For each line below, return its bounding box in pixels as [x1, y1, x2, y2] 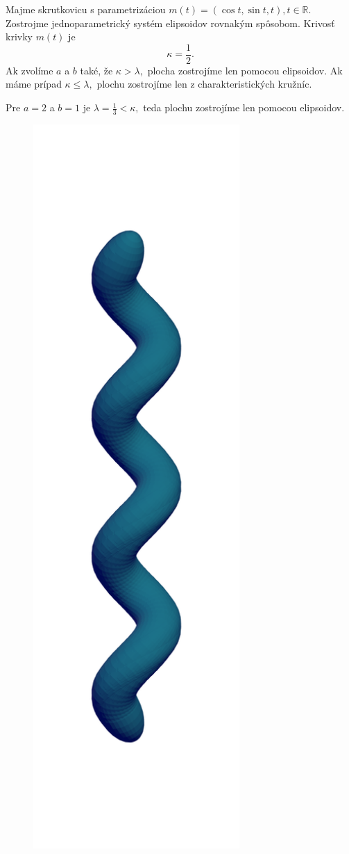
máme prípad [6, 76, 62, 91]
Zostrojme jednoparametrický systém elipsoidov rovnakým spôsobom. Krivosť [6, 15, 335, 30]
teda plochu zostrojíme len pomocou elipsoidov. [143, 100, 345, 115]
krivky [6, 29, 33, 44]
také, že [80, 63, 113, 77]
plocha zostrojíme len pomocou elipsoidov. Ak [147, 63, 343, 77]
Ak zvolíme [6, 63, 53, 77]
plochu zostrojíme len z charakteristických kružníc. [96, 76, 312, 91]
